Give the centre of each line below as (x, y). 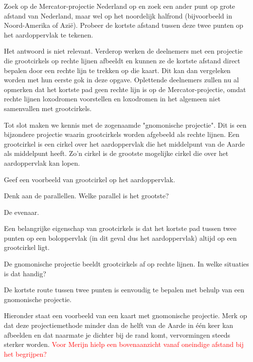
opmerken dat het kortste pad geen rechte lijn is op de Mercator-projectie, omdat (125, 89)
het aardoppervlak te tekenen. (49, 34)
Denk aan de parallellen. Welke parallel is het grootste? (86, 196)
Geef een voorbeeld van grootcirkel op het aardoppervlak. (90, 179)
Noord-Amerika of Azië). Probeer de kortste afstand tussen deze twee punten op (124, 25)
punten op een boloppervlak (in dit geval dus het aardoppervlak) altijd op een (120, 238)
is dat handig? (25, 273)
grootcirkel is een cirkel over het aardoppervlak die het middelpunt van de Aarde (125, 143)
